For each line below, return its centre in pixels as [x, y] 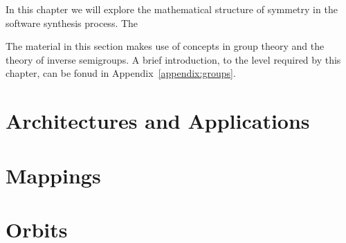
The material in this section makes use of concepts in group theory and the [165, 46]
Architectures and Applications [158, 121]
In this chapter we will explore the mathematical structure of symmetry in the [172, 9]
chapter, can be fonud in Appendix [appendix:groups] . [121, 73]
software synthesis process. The [72, 22]
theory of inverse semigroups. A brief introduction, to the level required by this [173, 59]
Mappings [53, 175]
